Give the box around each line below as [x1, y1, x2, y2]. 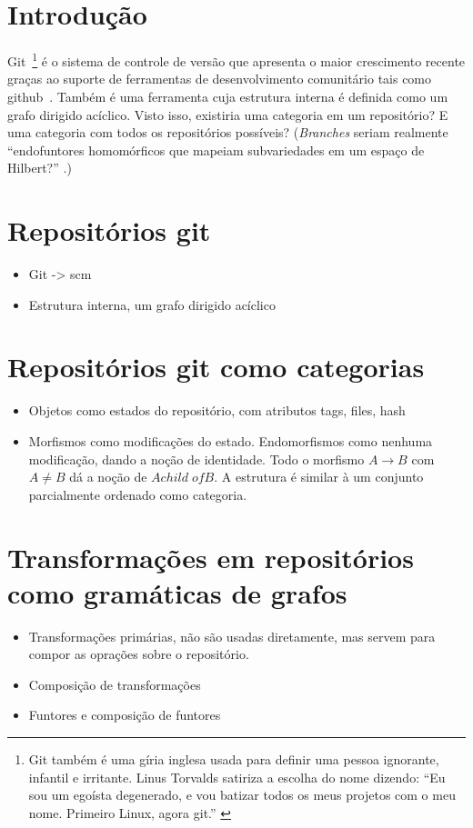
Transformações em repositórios [7, 538, 414, 575]
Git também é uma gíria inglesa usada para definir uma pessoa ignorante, [28, 750, 439, 769]
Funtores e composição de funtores [28, 705, 221, 724]
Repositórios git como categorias [7, 348, 425, 385]
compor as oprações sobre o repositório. [28, 644, 249, 663]
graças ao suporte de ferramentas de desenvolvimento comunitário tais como [7, 69, 432, 88]
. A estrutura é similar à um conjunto [214, 467, 424, 486]
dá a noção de [69, 467, 147, 486]
